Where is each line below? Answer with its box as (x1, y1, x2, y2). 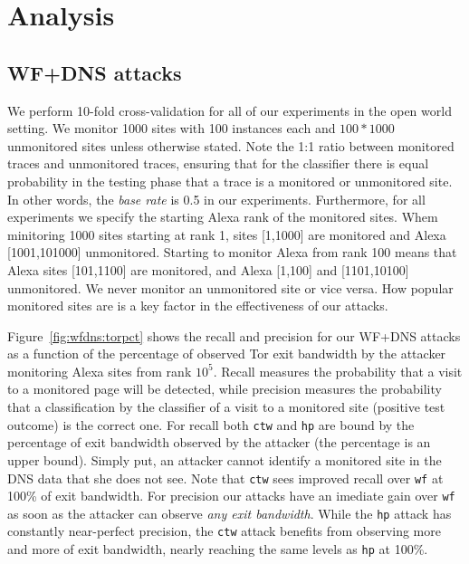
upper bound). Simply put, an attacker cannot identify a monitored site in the (7, 450, 442, 469)
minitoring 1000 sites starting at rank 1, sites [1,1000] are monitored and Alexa (7, 225, 446, 244)
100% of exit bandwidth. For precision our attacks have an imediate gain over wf (7, 486, 455, 505)
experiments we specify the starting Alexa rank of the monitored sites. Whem (7, 207, 438, 226)
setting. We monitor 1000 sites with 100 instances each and (7, 119, 336, 138)
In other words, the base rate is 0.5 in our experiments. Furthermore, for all (7, 189, 426, 208)
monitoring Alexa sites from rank (7, 361, 192, 380)
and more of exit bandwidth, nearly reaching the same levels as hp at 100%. (7, 540, 428, 559)
